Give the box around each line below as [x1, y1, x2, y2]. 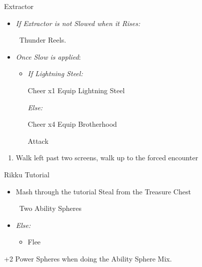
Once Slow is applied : [15, 51, 81, 62]
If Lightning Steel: [27, 68, 83, 79]
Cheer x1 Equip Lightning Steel [27, 85, 125, 95]
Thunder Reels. [19, 35, 66, 45]
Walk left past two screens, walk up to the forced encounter [15, 152, 198, 163]
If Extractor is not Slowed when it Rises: [15, 18, 140, 28]
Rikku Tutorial [4, 169, 49, 179]
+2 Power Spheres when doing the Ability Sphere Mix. [4, 253, 172, 263]
